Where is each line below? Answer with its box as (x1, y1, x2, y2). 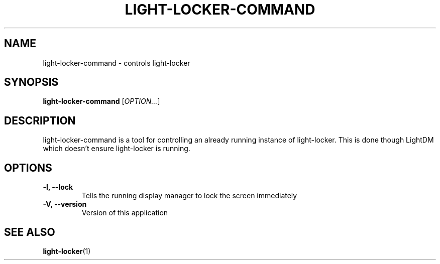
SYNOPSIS (4, 76, 59, 89)
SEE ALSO (4, 225, 55, 238)
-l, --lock (43, 183, 73, 192)
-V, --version (43, 200, 87, 209)
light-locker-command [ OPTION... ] (43, 97, 160, 106)
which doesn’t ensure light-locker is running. (43, 144, 190, 153)
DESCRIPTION (4, 114, 76, 127)
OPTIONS (4, 161, 52, 174)
